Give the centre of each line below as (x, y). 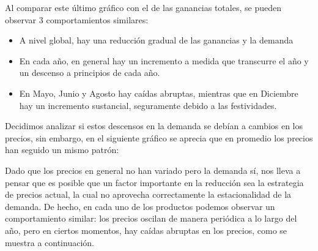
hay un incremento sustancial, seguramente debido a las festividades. (148, 105)
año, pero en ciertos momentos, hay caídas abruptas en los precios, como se (146, 230)
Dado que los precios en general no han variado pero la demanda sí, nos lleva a (153, 170)
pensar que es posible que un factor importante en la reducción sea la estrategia (154, 182)
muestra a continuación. (50, 242)
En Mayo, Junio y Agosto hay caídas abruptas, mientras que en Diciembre (159, 93)
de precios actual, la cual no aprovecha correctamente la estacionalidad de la (148, 194)
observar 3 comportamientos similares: (77, 19)
